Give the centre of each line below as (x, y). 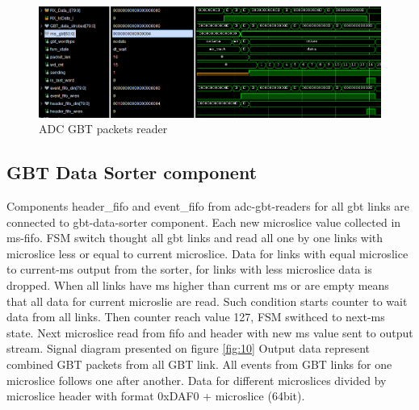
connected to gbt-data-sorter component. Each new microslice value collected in (204, 222)
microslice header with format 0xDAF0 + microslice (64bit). (156, 396)
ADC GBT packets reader (103, 129)
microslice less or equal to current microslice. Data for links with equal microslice (207, 253)
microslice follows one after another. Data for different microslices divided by (197, 380)
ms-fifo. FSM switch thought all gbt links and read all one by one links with (195, 238)
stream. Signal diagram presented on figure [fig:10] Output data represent (189, 348)
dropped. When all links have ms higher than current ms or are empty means (198, 284)
